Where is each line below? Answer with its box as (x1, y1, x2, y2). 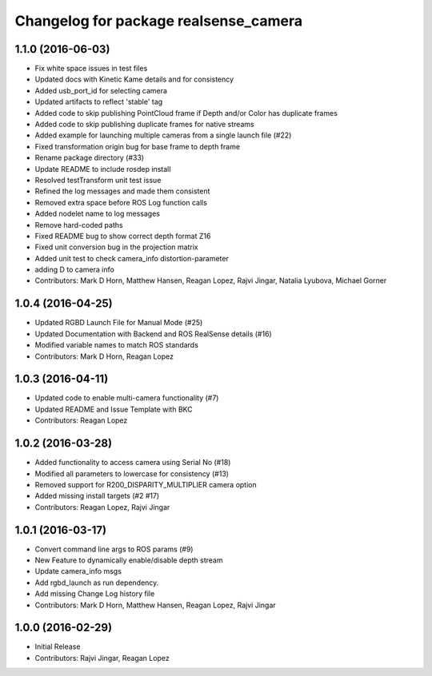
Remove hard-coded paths (34, 220, 123, 229)
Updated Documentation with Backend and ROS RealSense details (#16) (34, 328, 272, 339)
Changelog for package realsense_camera (14, 12, 303, 30)
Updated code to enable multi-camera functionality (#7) (34, 393, 219, 403)
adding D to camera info (34, 264, 115, 275)
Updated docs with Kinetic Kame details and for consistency (34, 74, 234, 84)
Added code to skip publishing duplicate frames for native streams (34, 120, 255, 129)
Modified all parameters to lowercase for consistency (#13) (34, 468, 230, 479)
